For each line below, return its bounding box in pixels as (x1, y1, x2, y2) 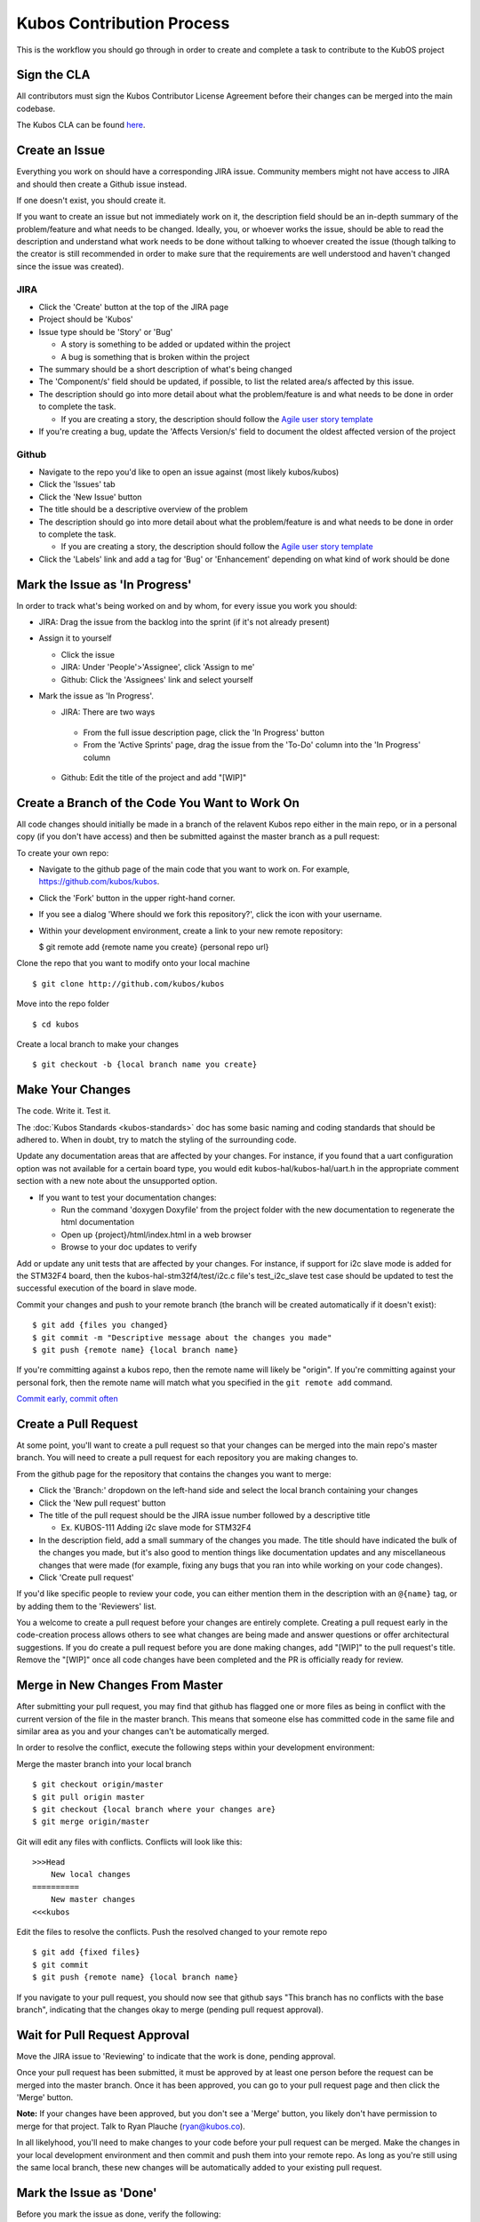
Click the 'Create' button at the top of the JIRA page (38, 302, 229, 313)
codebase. (16, 103, 56, 114)
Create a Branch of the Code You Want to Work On (16, 795, 300, 811)
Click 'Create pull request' (38, 1571, 134, 1582)
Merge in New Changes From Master (16, 1678, 224, 1693)
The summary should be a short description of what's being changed (38, 364, 292, 374)
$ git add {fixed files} (32, 1947, 140, 1957)
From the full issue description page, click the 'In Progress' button (83, 727, 324, 738)
